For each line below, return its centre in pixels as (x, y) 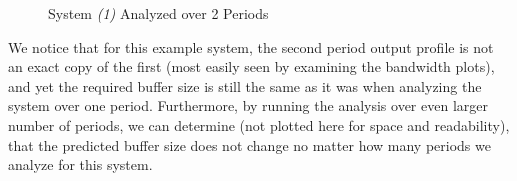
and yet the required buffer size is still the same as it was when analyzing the (245, 85)
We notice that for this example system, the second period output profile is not (251, 46)
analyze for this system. (80, 164)
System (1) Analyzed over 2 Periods (158, 13)
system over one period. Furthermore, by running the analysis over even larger (248, 105)
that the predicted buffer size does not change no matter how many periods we (249, 144)
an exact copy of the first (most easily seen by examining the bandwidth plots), (251, 66)
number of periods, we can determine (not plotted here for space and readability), (259, 124)
